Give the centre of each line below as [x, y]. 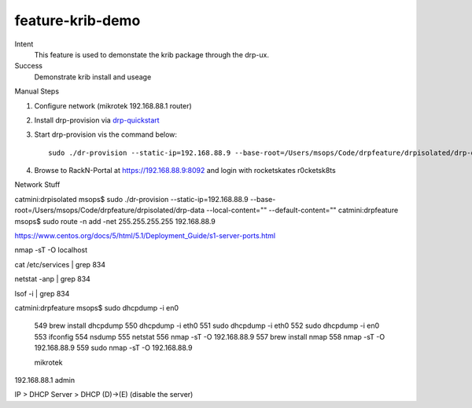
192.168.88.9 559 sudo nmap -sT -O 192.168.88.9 [113, 348]
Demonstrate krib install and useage [93, 77]
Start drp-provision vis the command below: [105, 134]
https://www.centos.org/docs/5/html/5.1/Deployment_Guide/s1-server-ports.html [145, 236]
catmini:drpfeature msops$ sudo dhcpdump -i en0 [97, 307]
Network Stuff [37, 185]
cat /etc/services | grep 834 [60, 264]
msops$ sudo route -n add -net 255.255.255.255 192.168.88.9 [115, 221]
